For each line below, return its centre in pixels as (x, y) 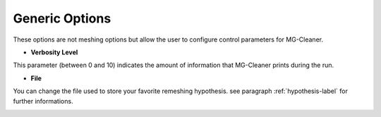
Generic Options (62, 18)
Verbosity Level (54, 52)
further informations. (43, 101)
